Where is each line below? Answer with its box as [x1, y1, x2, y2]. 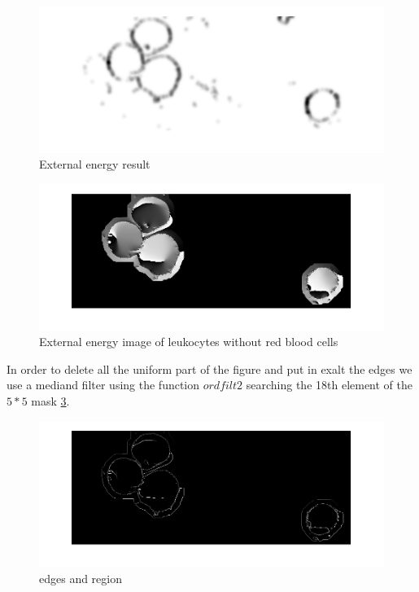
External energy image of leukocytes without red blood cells [39, 333, 338, 350]
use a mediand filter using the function [7, 376, 200, 393]
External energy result [39, 156, 151, 173]
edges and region [39, 569, 123, 586]
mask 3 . [31, 392, 70, 409]
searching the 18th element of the [246, 376, 413, 393]
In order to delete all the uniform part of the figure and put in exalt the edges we [7, 360, 412, 377]
